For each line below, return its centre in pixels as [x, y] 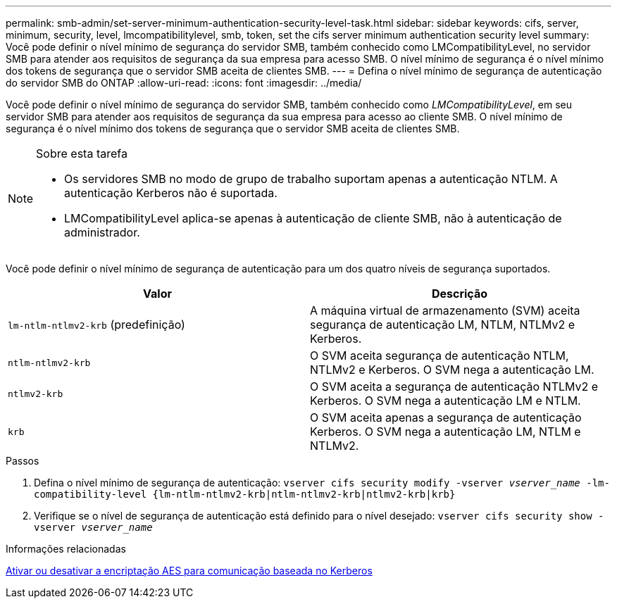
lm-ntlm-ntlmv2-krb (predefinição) [96, 325]
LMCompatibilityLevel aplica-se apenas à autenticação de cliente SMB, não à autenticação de [313, 218]
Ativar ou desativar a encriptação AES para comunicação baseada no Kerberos [189, 571]
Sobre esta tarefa [82, 153]
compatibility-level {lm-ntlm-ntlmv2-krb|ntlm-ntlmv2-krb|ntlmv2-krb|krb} [245, 494]
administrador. [102, 232]
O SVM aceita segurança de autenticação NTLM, [440, 356]
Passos [23, 461]
